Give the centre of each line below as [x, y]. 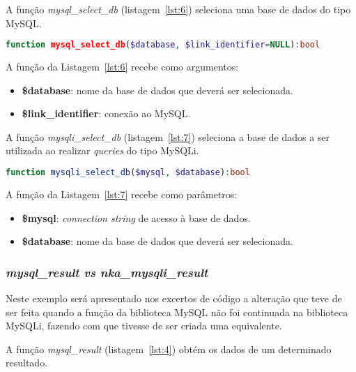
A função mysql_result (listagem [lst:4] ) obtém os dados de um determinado [169, 349]
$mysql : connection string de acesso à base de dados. [136, 217]
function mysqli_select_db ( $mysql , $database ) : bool [128, 173]
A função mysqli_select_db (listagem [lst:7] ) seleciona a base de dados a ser [168, 136]
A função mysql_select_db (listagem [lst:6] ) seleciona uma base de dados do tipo [178, 9]
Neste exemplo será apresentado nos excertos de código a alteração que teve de [174, 298]
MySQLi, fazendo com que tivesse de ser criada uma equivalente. [144, 326]
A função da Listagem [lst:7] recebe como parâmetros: [122, 194]
